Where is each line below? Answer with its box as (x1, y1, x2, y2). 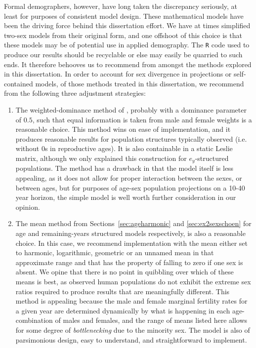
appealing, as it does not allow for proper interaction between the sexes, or (15, 173, 242, 183)
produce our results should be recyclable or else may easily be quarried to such (4, 49, 243, 60)
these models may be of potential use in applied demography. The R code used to (4, 39, 250, 50)
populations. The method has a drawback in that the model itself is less (15, 163, 234, 173)
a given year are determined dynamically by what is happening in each (15, 305, 230, 315)
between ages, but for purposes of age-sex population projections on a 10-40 (15, 182, 245, 193)
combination (15, 315, 53, 325)
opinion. (15, 201, 40, 212)
